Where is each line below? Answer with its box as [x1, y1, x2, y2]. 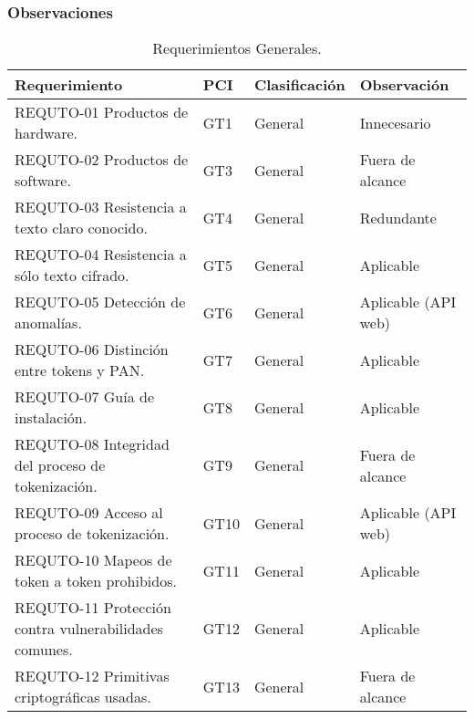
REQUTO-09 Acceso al [15, 502, 163, 524]
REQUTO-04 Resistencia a [15, 244, 187, 266]
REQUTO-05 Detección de [15, 291, 186, 313]
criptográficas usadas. [15, 686, 151, 708]
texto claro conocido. [15, 217, 148, 239]
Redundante [359, 206, 437, 228]
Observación [359, 74, 449, 96]
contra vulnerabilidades [15, 618, 163, 640]
